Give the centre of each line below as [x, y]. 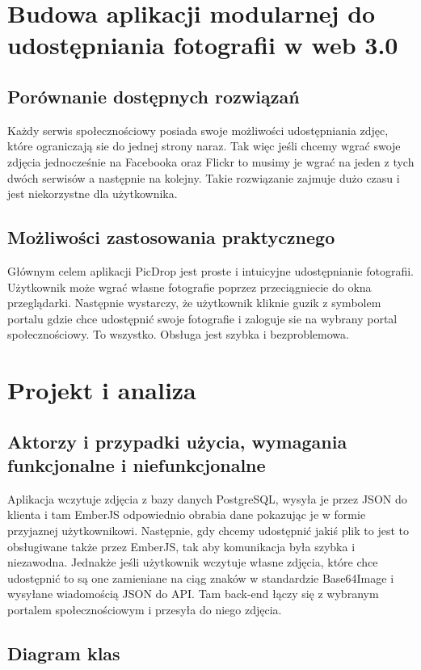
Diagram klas [64, 653]
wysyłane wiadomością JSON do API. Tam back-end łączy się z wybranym [193, 594]
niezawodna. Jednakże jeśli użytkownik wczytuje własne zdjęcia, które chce [193, 562]
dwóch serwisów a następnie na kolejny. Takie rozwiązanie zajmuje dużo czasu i [204, 177]
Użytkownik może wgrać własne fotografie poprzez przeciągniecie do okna [189, 287]
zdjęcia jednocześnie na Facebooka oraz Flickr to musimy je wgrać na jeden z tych [211, 161]
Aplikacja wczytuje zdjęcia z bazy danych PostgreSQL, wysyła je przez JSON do [207, 498]
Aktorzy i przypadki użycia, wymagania [177, 441]
